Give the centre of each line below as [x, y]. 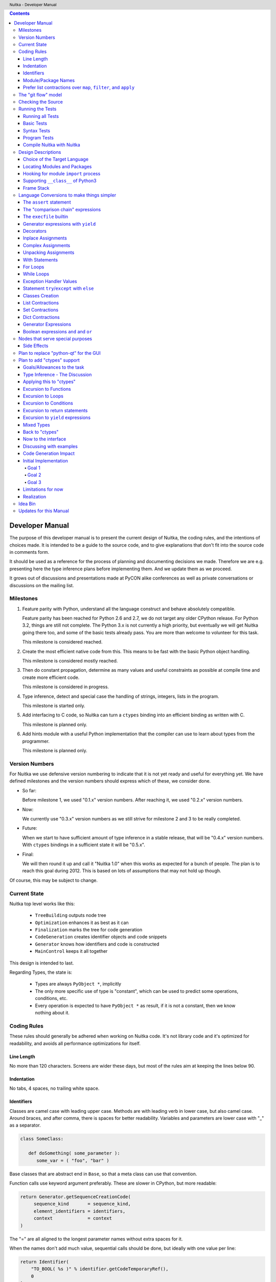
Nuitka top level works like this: [42, 904]
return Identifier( [44, 1262]
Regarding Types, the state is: [41, 972]
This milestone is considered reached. [62, 642]
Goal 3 [34, 482]
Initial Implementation [46, 460]
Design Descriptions [40, 152]
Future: [30, 828]
